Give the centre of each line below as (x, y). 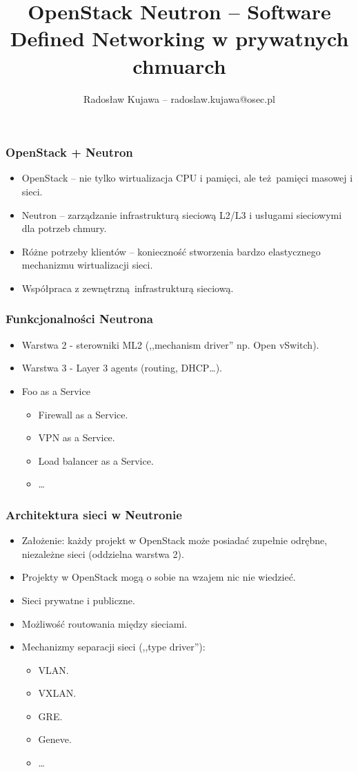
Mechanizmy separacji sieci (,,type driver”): (113, 647)
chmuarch (179, 65)
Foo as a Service (56, 390)
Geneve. (55, 739)
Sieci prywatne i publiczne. (78, 600)
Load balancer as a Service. (96, 460)
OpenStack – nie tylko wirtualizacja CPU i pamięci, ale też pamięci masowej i (187, 178)
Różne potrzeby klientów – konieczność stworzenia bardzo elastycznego (171, 251)
